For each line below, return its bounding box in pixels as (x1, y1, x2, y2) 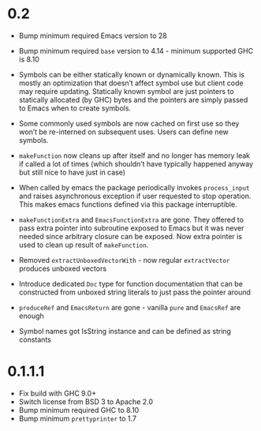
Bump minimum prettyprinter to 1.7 (18, 414, 137, 423)
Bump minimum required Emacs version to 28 (18, 31, 167, 40)
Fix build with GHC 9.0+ (18, 388, 96, 398)
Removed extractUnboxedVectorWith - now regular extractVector (18, 255, 230, 264)
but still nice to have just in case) (18, 167, 126, 177)
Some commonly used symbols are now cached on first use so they (18, 118, 240, 128)
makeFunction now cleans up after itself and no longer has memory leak (18, 151, 250, 160)
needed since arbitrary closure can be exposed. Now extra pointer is (18, 231, 242, 241)
